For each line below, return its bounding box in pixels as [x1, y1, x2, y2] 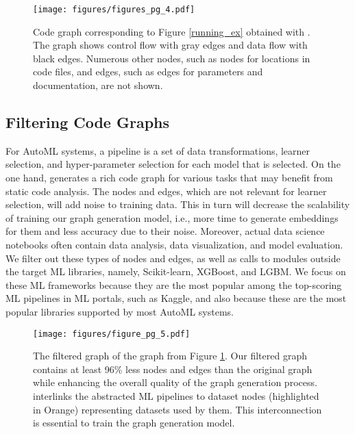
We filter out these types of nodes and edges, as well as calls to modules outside [5, 251, 341, 265]
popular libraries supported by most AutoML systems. [5, 304, 234, 318]
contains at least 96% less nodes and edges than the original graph [33, 361, 313, 376]
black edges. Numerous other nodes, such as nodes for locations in [33, 51, 310, 65]
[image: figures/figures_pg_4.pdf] [33, 5, 195, 14]
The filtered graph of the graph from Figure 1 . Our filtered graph [33, 348, 307, 363]
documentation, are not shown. [33, 78, 163, 92]
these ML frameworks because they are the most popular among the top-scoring [5, 277, 342, 292]
